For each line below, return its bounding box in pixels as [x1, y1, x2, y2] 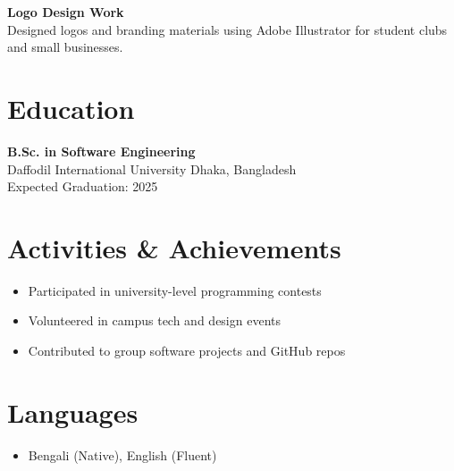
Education [7, 89, 135, 126]
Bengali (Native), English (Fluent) [28, 445, 217, 464]
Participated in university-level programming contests [28, 281, 322, 299]
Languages [7, 393, 139, 430]
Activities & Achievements [7, 229, 341, 265]
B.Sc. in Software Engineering [7, 141, 196, 160]
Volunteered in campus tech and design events [28, 311, 281, 330]
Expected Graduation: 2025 [7, 177, 158, 196]
